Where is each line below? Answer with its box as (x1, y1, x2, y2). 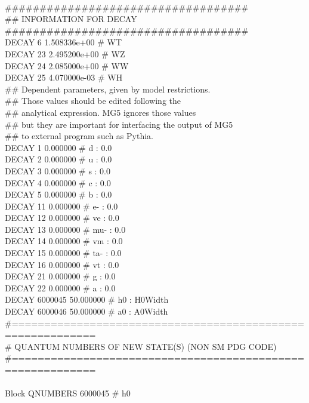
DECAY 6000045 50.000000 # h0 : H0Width (5, 293, 169, 306)
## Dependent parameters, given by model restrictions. (5, 82, 211, 95)
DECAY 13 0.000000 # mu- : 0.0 (5, 223, 126, 235)
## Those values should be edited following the (5, 94, 181, 107)
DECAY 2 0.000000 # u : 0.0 (5, 153, 112, 165)
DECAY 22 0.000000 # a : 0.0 (5, 281, 116, 294)
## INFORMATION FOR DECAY (5, 13, 137, 25)
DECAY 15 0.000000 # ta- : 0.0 (5, 247, 122, 259)
